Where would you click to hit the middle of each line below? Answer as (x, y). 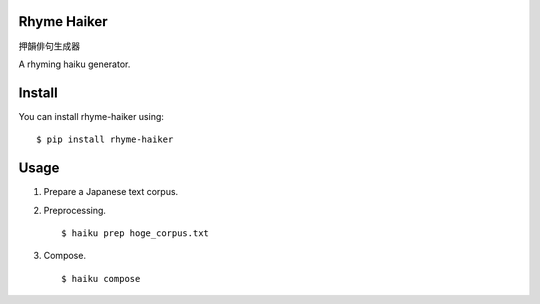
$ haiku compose (101, 278)
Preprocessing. (75, 210)
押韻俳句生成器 (49, 46)
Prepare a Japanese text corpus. (111, 192)
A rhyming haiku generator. (74, 64)
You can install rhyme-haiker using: (91, 116)
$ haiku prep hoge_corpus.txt (135, 233)
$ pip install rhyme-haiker (105, 139)
